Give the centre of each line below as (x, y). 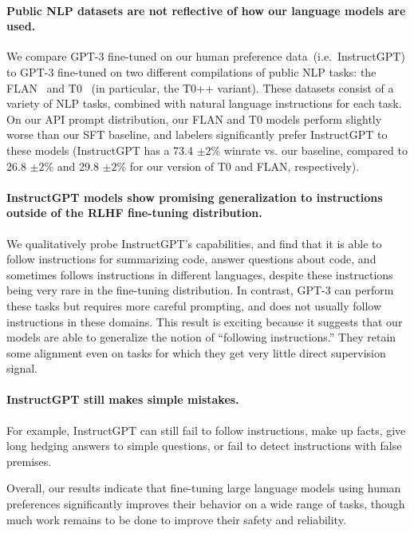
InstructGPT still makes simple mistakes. (123, 399)
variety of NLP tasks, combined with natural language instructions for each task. (204, 103)
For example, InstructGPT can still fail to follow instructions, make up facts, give (206, 430)
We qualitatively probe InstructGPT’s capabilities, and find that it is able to (194, 243)
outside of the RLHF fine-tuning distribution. (134, 213)
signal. (22, 368)
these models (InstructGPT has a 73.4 (100, 150)
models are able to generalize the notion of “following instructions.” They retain (201, 337)
